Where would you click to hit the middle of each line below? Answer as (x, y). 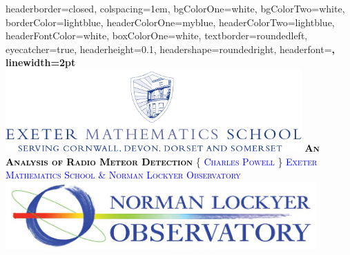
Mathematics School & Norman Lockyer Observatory (123, 175)
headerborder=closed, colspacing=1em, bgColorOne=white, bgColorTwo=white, (175, 8)
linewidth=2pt (41, 62)
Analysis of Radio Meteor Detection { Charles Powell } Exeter (162, 161)
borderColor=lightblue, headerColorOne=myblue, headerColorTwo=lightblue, (170, 22)
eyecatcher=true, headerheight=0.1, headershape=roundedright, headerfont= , (170, 49)
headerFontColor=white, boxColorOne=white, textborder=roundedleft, (157, 35)
